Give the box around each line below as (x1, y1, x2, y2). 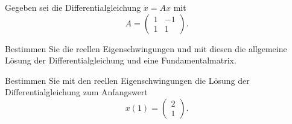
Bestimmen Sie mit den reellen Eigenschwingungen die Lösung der (5, 74, 250, 86)
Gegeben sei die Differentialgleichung (5, 1, 141, 13)
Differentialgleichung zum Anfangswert (5, 86, 148, 98)
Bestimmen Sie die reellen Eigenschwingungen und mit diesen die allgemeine (5, 42, 287, 55)
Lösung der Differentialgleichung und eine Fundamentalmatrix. (5, 54, 236, 66)
